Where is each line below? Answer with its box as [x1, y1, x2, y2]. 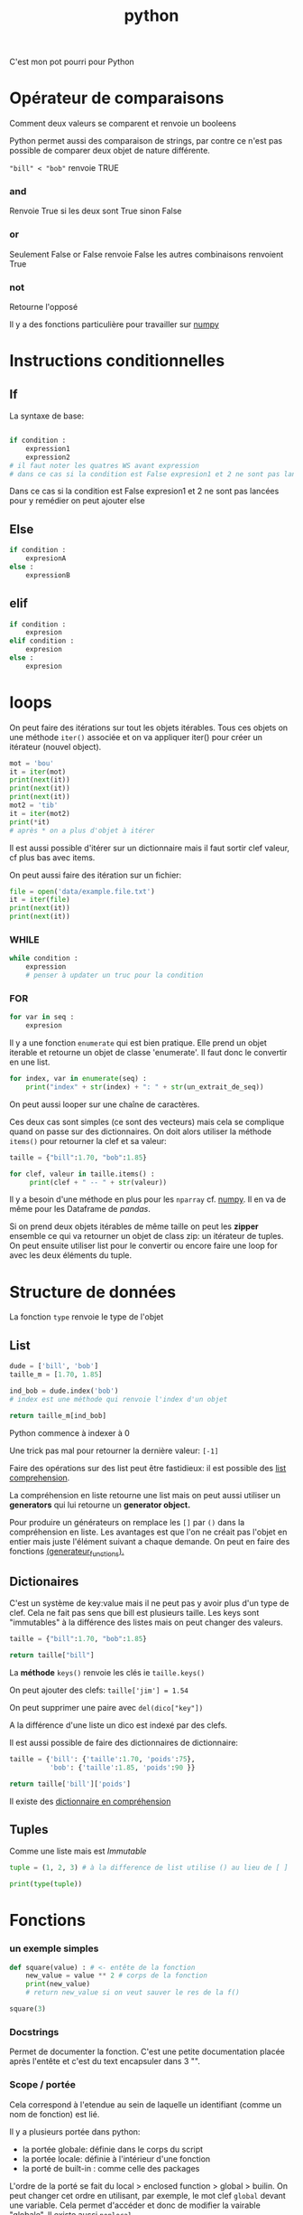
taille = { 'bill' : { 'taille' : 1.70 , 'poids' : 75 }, [9, 1754, 196, 1763]
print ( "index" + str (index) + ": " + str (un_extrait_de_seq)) [25, 1082, 264, 1092]
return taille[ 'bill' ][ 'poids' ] [9, 1779, 131, 1788]
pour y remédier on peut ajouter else [9, 495, 146, 506]
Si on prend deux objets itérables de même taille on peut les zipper [9, 1221, 259, 1232]
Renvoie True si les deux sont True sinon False [9, 205, 182, 217]
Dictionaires [9, 1573, 79, 1589]
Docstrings [9, 2025, 60, 2038]
